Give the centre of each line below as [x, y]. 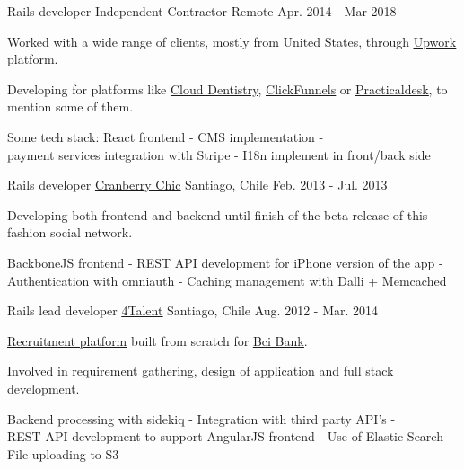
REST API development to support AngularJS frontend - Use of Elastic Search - [230, 436]
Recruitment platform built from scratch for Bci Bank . [158, 340]
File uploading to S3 [63, 453]
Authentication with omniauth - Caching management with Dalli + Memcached [227, 280]
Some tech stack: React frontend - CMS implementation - [166, 136]
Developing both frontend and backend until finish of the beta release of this [218, 214]
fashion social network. [70, 232]
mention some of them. [70, 106]
